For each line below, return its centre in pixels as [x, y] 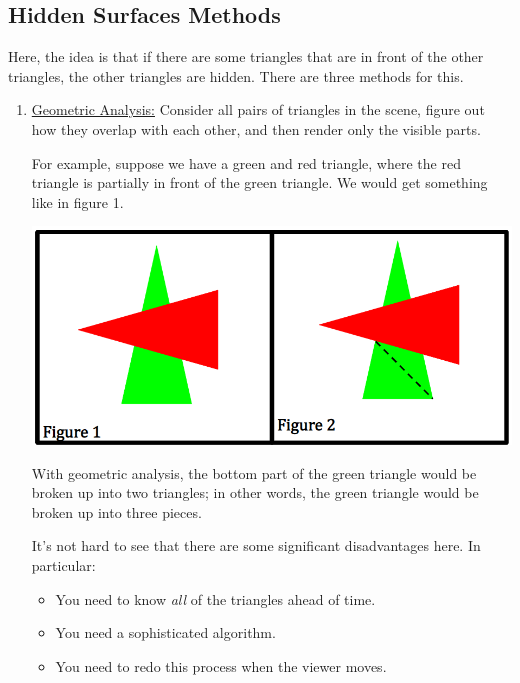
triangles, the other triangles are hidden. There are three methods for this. [236, 75]
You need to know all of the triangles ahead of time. [215, 598]
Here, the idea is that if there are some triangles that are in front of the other [246, 56]
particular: [63, 564]
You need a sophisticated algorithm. [165, 632]
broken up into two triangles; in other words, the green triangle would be [255, 492]
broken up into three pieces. [116, 511]
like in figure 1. [77, 201]
